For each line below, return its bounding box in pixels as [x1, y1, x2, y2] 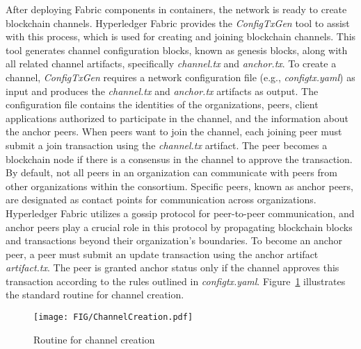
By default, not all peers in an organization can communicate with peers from [6, 165, 337, 180]
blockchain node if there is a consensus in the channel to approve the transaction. [6, 151, 353, 166]
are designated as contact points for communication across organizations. [6, 192, 316, 207]
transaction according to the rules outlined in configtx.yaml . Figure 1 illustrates [6, 273, 346, 288]
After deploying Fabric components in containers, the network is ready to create [6, 2, 347, 16]
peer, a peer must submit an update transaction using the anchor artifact [6, 246, 319, 261]
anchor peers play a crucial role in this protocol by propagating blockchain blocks [6, 219, 353, 234]
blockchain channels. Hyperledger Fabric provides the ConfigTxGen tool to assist [6, 15, 350, 30]
